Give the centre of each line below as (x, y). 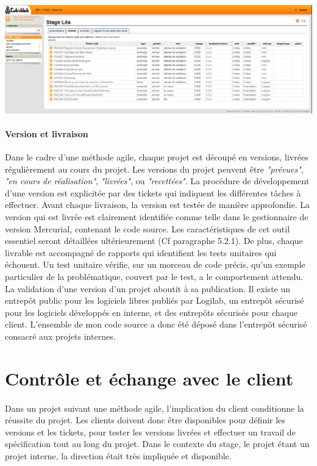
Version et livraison (47, 133)
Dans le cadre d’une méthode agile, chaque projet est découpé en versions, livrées (157, 157)
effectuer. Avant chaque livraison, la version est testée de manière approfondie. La (157, 205)
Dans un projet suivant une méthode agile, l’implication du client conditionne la (155, 408)
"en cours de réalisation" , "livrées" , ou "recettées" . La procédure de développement (157, 181)
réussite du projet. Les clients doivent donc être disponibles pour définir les (145, 420)
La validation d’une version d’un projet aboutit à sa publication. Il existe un (148, 288)
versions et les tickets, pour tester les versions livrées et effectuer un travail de (150, 432)
